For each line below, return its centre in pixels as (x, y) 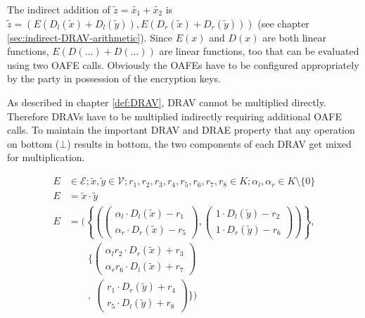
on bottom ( (33, 143)
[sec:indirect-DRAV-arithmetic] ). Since (90, 37)
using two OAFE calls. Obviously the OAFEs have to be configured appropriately (183, 64)
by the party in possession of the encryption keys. (114, 78)
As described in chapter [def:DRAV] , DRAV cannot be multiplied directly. (167, 102)
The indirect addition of (59, 9)
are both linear (294, 37)
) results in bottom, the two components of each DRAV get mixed (209, 143)
